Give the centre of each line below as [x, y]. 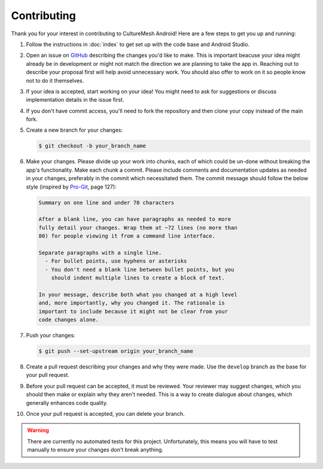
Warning [38, 430]
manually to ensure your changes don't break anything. [95, 450]
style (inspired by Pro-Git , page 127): [71, 187]
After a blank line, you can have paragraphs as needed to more [135, 219]
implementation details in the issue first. [75, 100]
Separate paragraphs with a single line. [100, 252]
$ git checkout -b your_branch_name [92, 146]
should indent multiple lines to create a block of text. [138, 278]
